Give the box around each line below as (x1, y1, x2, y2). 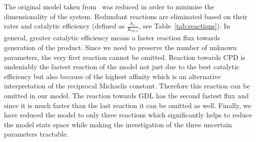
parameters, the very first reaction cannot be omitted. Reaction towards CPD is (4, 52, 245, 62)
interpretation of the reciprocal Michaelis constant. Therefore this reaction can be (4, 81, 250, 91)
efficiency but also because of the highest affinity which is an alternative (4, 71, 221, 81)
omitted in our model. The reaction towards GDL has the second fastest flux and (4, 90, 249, 100)
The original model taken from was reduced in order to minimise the (4, 1, 214, 11)
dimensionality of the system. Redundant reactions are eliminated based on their (4, 11, 248, 21)
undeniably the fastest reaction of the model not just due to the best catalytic (4, 61, 240, 72)
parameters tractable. (4, 129, 68, 139)
